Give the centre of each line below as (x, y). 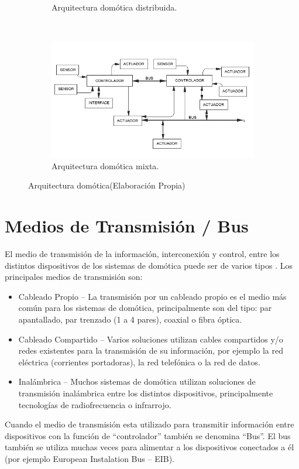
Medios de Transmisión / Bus (127, 226)
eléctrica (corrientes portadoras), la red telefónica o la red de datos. (139, 362)
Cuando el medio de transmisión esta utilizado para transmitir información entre (149, 424)
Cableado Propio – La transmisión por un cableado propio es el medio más (152, 296)
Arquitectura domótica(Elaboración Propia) (107, 185)
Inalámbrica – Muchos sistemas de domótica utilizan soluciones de (137, 381)
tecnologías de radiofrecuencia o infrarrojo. (95, 404)
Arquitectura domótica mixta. (105, 165)
